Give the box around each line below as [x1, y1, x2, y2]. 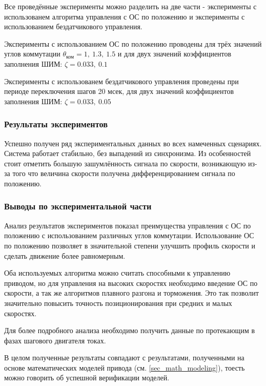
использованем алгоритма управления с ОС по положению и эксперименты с [4, 11, 245, 22]
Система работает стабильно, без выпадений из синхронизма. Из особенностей [4, 148, 251, 159]
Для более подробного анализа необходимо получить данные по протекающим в [4, 325, 255, 336]
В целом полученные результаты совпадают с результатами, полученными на [4, 352, 244, 363]
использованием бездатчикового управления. [4, 21, 142, 32]
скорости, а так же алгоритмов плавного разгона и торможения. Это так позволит [4, 287, 259, 298]
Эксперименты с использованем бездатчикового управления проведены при [4, 75, 239, 86]
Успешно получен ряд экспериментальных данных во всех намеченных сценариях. [4, 138, 262, 148]
